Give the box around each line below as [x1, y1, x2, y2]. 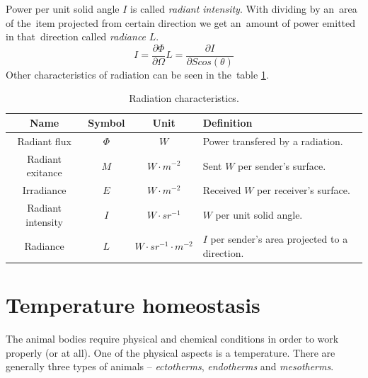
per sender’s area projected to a [210, 231, 348, 246]
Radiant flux [17, 133, 71, 148]
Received [202, 183, 241, 197]
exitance [26, 165, 62, 180]
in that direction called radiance [6, 29, 146, 44]
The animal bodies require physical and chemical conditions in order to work [6, 331, 339, 346]
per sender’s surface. [238, 158, 326, 173]
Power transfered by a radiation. [202, 133, 343, 148]
